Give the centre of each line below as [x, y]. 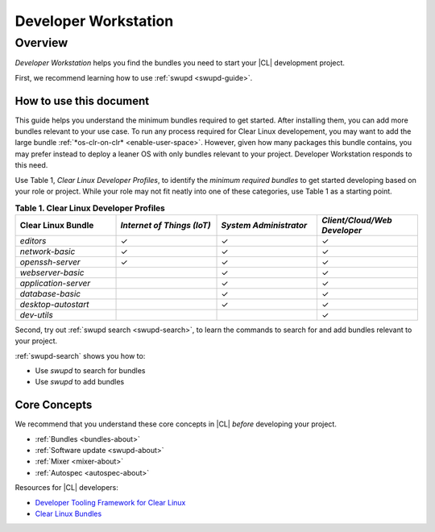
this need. [31, 165]
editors [33, 240]
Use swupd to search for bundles [90, 370]
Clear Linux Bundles [68, 513]
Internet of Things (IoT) [166, 225]
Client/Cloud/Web [356, 220]
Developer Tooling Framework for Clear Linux [110, 502]
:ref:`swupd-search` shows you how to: [80, 355]
